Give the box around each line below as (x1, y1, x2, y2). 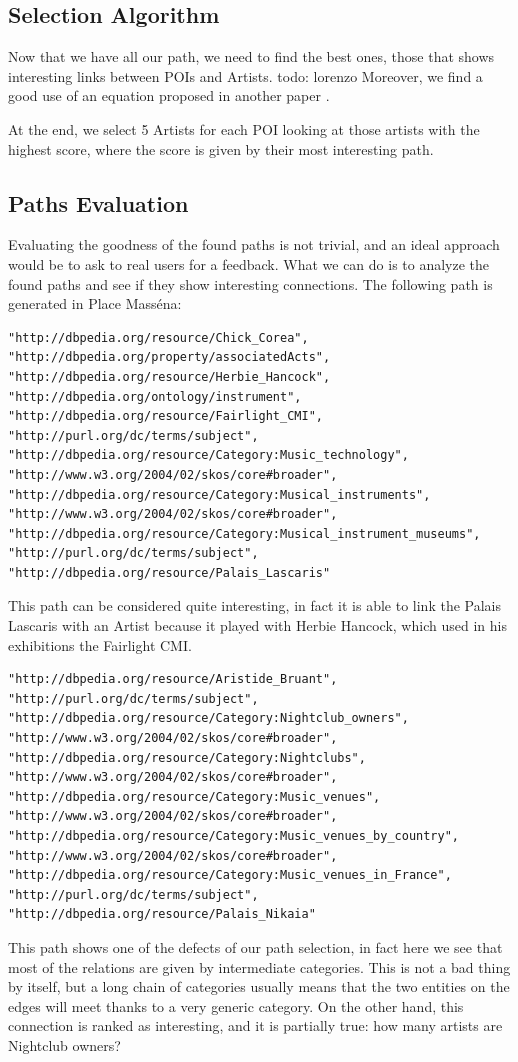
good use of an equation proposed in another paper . (8, 85, 330, 106)
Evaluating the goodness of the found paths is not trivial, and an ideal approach (8, 234, 500, 255)
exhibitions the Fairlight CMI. (8, 634, 192, 655)
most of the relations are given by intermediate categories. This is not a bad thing (8, 956, 511, 977)
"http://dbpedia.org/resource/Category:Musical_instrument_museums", (8, 526, 481, 541)
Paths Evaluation (8, 187, 189, 218)
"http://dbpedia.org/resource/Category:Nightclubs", (8, 750, 366, 765)
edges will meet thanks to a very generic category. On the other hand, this (8, 995, 464, 1016)
